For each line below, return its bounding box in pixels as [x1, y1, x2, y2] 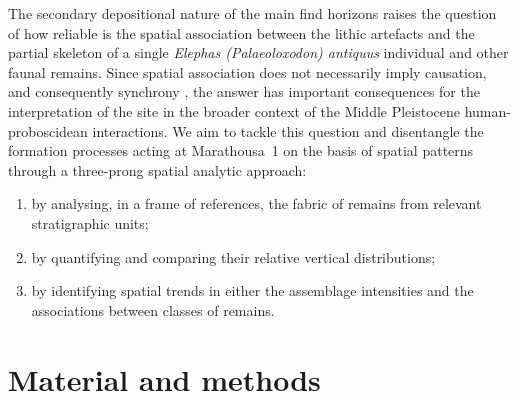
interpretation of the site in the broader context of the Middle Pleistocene [8, 100, 461, 121]
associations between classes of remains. [31, 299, 275, 320]
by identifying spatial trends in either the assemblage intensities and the [31, 280, 474, 301]
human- [464, 100, 511, 121]
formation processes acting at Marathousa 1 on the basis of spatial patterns [8, 140, 474, 161]
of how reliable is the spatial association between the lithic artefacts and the [8, 22, 475, 43]
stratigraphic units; [31, 212, 149, 233]
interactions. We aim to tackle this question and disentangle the [92, 120, 484, 141]
